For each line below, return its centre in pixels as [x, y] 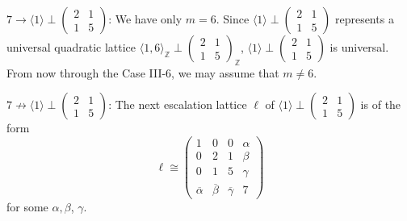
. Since [233, 19]
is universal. [359, 47]
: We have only [145, 19]
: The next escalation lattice [178, 104]
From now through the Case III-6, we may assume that [143, 72]
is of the [381, 104]
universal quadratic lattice [71, 47]
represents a [364, 19]
